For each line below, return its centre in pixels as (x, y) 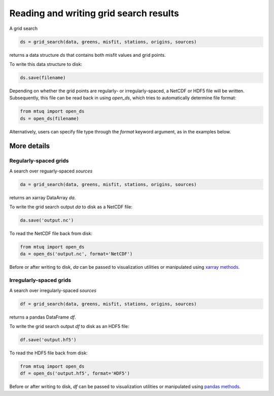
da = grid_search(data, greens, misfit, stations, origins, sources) (108, 184)
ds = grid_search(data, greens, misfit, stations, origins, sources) (108, 42)
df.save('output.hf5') (48, 339)
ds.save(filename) (43, 78)
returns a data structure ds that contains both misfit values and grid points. (88, 55)
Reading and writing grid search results (94, 13)
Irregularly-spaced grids (40, 280)
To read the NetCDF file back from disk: (51, 234)
